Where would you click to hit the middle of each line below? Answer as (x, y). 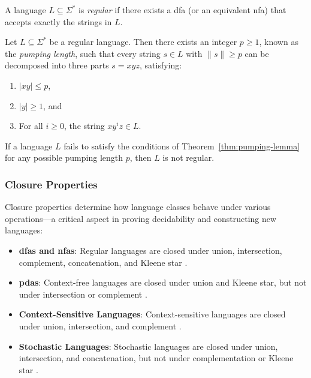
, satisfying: (161, 65)
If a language (29, 145)
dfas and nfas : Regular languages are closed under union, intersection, (150, 250)
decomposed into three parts (57, 65)
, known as (279, 42)
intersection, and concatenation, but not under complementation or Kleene (156, 358)
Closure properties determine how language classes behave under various (138, 207)
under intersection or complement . (83, 294)
